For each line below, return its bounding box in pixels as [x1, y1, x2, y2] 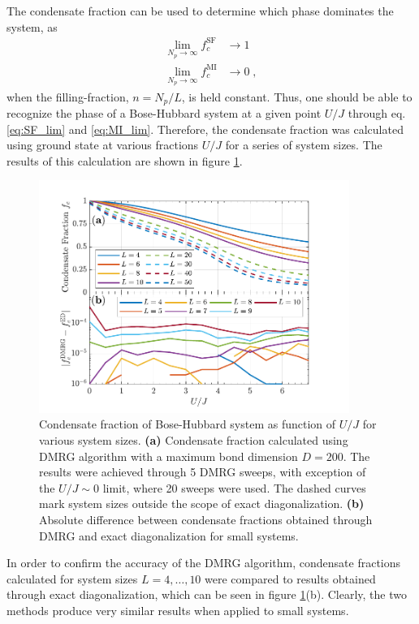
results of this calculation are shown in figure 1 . [6, 152, 243, 169]
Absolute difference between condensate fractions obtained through [39, 511, 373, 527]
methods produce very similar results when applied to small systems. [6, 601, 349, 618]
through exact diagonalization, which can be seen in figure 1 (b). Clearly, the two [6, 586, 407, 603]
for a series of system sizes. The [225, 136, 382, 153]
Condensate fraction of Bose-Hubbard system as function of [39, 415, 336, 432]
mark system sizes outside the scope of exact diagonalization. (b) [39, 495, 365, 512]
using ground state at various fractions [6, 136, 199, 153]
